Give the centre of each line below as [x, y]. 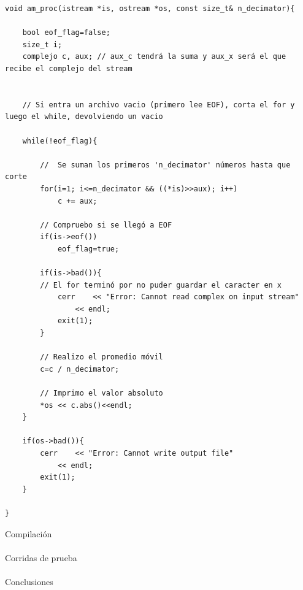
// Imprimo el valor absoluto [102, 393]
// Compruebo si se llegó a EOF [106, 225]
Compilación [29, 533]
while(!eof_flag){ [60, 141]
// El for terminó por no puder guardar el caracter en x [161, 285]
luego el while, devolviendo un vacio [84, 117]
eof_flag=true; [88, 249]
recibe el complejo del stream [69, 68]
